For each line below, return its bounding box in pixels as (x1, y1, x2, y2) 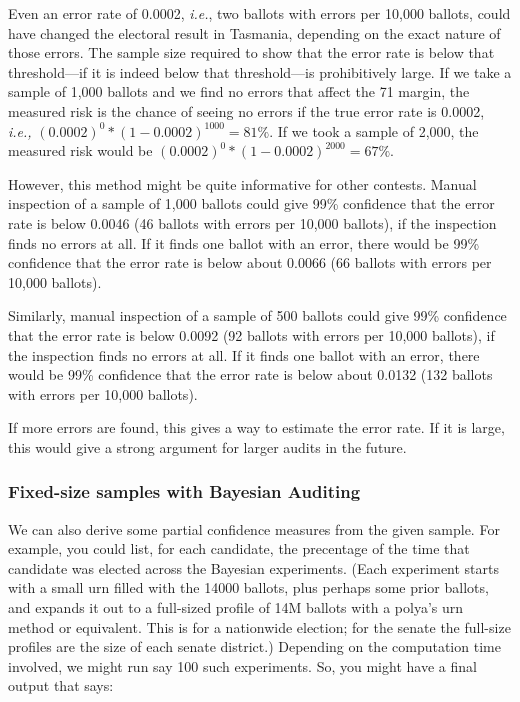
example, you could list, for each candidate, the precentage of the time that (8, 538, 470, 559)
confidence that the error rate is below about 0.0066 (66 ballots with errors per (8, 252, 492, 273)
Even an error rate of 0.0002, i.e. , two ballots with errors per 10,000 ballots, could (8, 3, 511, 23)
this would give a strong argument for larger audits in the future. (8, 436, 407, 457)
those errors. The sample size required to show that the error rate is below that (8, 42, 495, 63)
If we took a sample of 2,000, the (277, 120, 479, 141)
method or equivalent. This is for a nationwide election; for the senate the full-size (8, 616, 511, 637)
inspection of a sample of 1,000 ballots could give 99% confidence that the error (8, 193, 495, 214)
